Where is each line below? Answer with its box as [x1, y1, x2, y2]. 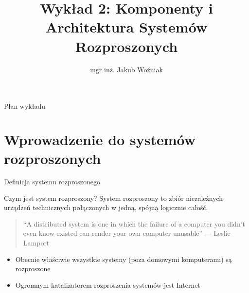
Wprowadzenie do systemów [4, 129, 196, 149]
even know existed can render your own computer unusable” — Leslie [23, 228, 231, 238]
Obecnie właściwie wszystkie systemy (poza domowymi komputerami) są [15, 254, 232, 264]
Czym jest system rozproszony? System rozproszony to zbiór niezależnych [4, 193, 223, 203]
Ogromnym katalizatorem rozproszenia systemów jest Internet [15, 279, 200, 290]
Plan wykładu [4, 101, 46, 111]
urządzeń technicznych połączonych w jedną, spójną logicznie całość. [4, 202, 208, 212]
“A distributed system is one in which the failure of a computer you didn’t [23, 218, 246, 228]
